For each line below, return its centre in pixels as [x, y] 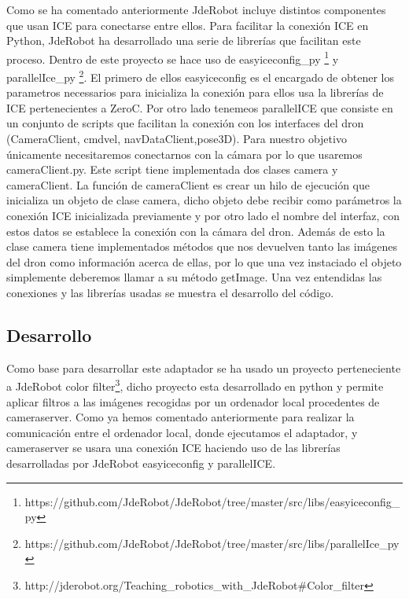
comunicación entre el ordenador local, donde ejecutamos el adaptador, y [182, 432]
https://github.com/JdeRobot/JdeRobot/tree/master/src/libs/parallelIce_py [212, 543]
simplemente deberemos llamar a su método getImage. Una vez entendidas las [194, 277]
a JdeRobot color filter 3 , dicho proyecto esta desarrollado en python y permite [195, 385]
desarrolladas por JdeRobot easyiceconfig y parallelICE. [141, 463]
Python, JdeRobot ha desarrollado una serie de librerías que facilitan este [184, 40]
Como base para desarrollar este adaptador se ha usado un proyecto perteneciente [204, 367]
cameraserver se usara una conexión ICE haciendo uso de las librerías [173, 448]
